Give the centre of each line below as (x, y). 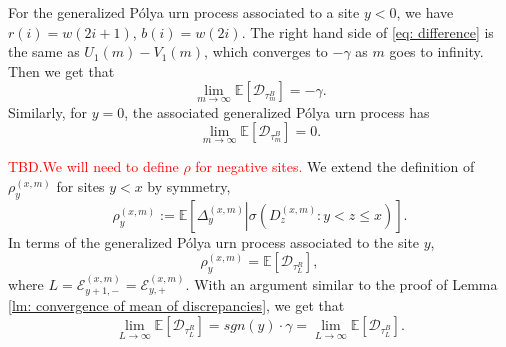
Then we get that (61, 70)
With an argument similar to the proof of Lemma (346, 284)
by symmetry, (189, 186)
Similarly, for (48, 111)
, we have (425, 12)
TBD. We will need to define (93, 166)
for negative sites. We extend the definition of (335, 166)
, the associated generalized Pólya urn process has (277, 111)
